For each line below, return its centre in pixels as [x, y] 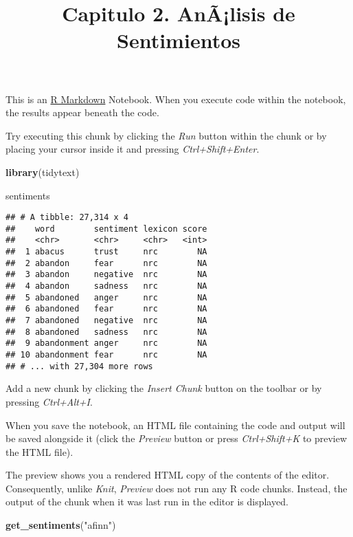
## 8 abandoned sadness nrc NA [106, 332]
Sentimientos [179, 40]
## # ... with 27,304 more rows [79, 366]
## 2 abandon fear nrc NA [106, 263]
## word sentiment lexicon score [106, 229]
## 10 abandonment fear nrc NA [106, 355]
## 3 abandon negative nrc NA [106, 275]
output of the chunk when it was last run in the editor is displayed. [147, 502]
